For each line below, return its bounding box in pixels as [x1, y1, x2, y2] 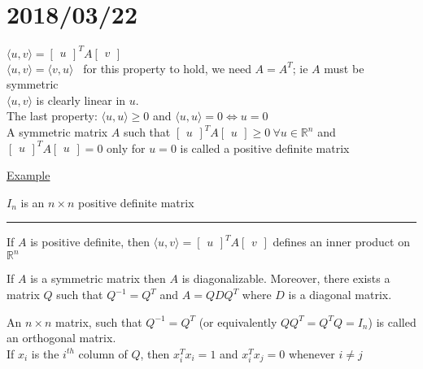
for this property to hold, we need [83, 59, 251, 76]
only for [107, 139, 146, 156]
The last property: [7, 107, 98, 124]
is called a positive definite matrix [180, 139, 350, 156]
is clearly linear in [36, 91, 126, 108]
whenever [288, 345, 335, 362]
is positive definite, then [30, 233, 150, 250]
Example [7, 167, 50, 184]
